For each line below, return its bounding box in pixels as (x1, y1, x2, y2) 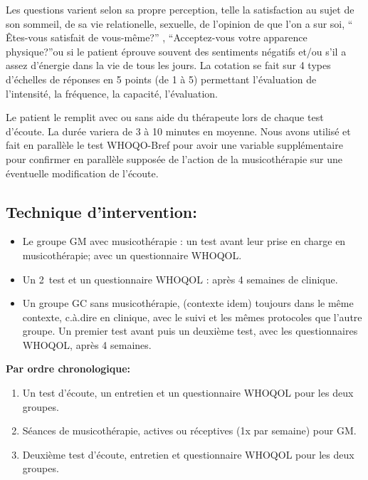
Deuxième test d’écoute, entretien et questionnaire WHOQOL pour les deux (22, 447, 354, 461)
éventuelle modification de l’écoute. (6, 165, 159, 180)
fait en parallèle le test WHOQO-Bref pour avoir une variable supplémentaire (6, 137, 343, 152)
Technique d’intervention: (6, 200, 197, 222)
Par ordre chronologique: (6, 361, 131, 376)
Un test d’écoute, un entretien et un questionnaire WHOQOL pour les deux (22, 385, 354, 400)
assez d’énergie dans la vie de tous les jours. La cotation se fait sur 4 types (6, 58, 331, 73)
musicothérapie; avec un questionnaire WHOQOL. (22, 247, 242, 262)
